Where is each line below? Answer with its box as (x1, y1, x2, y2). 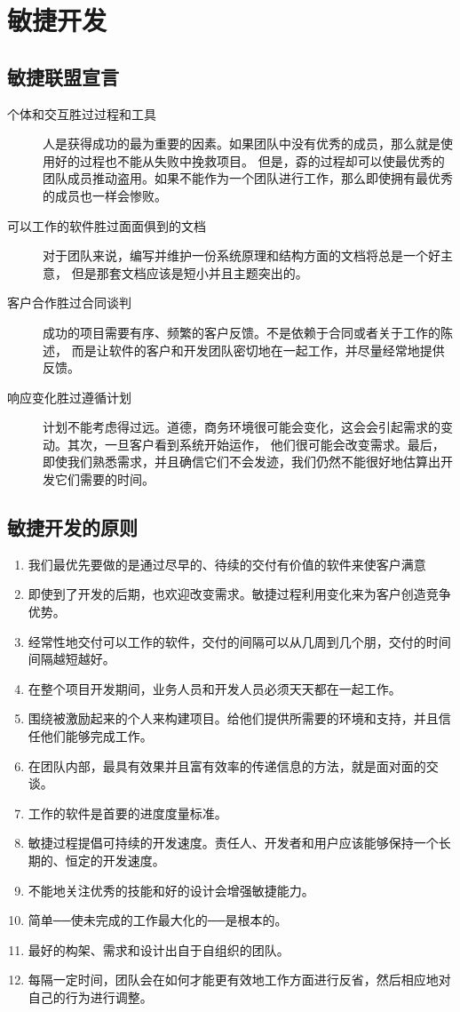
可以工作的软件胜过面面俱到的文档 (7, 216, 206, 235)
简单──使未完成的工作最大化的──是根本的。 (28, 911, 288, 929)
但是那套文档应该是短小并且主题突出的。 (71, 263, 308, 282)
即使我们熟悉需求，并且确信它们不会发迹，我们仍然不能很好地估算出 (43, 452, 440, 471)
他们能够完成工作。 (40, 727, 153, 745)
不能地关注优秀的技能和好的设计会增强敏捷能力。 (28, 881, 314, 899)
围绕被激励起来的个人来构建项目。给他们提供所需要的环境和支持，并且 (28, 709, 439, 728)
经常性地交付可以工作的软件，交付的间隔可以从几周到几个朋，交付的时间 (28, 632, 451, 650)
